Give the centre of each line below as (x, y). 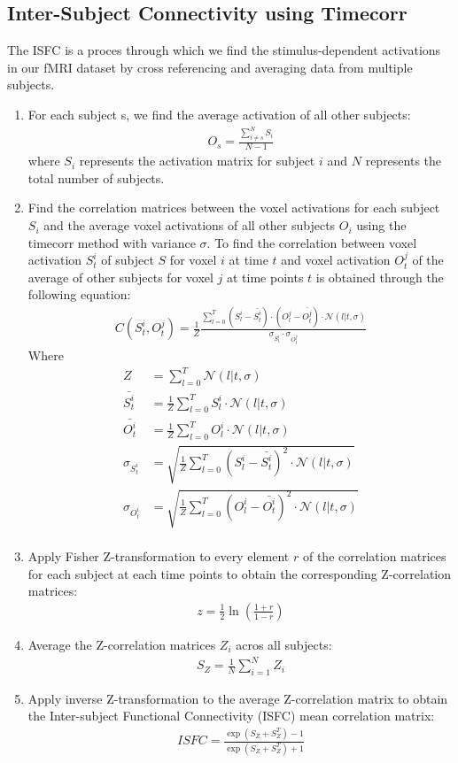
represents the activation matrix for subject (197, 161)
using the (381, 225)
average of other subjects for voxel (120, 277)
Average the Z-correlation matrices (122, 644)
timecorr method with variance (112, 242)
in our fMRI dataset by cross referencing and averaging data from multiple (210, 67)
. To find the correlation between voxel (312, 242)
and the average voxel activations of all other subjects (190, 225)
